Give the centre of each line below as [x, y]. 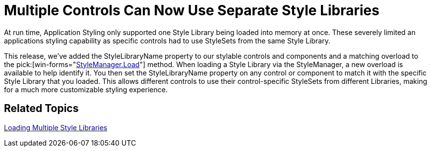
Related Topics [41, 109]
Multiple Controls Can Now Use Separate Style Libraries [192, 10]
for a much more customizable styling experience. [86, 89]
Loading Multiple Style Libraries [56, 127]
